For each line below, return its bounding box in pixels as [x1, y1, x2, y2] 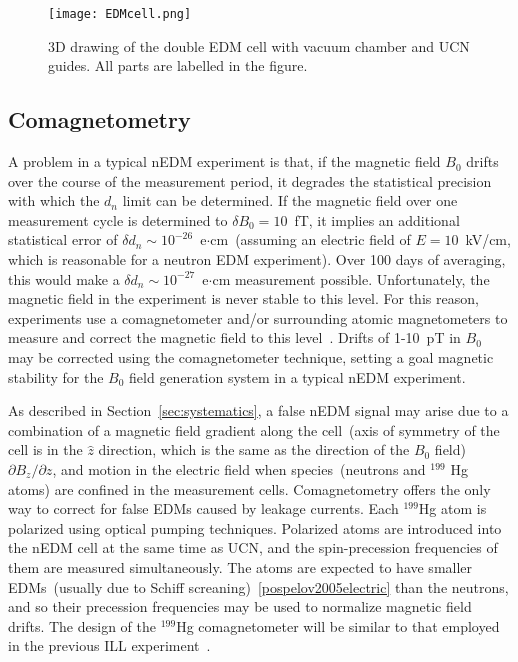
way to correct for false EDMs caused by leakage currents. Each [8, 498, 399, 519]
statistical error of [8, 229, 118, 250]
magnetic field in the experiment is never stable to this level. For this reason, [8, 288, 479, 309]
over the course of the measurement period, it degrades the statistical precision [8, 170, 492, 191]
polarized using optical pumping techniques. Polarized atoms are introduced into [8, 517, 502, 538]
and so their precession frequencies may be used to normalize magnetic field [8, 596, 472, 617]
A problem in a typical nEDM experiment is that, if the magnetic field [8, 151, 441, 172]
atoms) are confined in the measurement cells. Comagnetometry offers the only [8, 478, 491, 499]
